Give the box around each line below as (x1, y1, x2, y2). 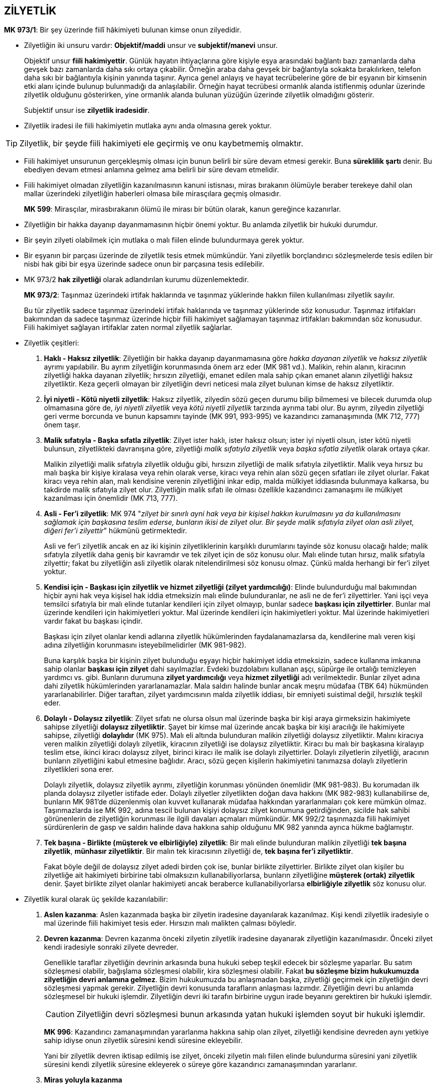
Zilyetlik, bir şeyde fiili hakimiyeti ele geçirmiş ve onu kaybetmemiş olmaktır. (19, 138, 304, 149)
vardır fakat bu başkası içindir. (44, 617, 143, 626)
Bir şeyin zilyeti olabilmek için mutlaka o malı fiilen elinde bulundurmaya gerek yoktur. (24, 236, 304, 245)
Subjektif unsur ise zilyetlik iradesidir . (24, 106, 150, 115)
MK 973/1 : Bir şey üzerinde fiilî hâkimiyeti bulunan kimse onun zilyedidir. (4, 25, 241, 34)
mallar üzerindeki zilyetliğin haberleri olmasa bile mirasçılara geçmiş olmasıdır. (24, 189, 281, 198)
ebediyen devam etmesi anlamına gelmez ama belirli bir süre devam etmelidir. (24, 165, 279, 174)
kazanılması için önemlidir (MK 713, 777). (44, 494, 178, 503)
